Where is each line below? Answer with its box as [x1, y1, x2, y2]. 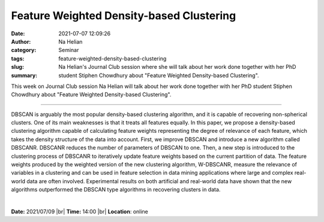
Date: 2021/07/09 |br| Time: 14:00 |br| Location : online [11, 208, 148, 215]
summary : [11, 72, 38, 79]
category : [11, 47, 37, 54]
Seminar [58, 47, 79, 54]
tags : [11, 54, 25, 62]
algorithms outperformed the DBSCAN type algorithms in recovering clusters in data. [11, 186, 221, 193]
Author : [11, 38, 31, 45]
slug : [11, 63, 24, 71]
